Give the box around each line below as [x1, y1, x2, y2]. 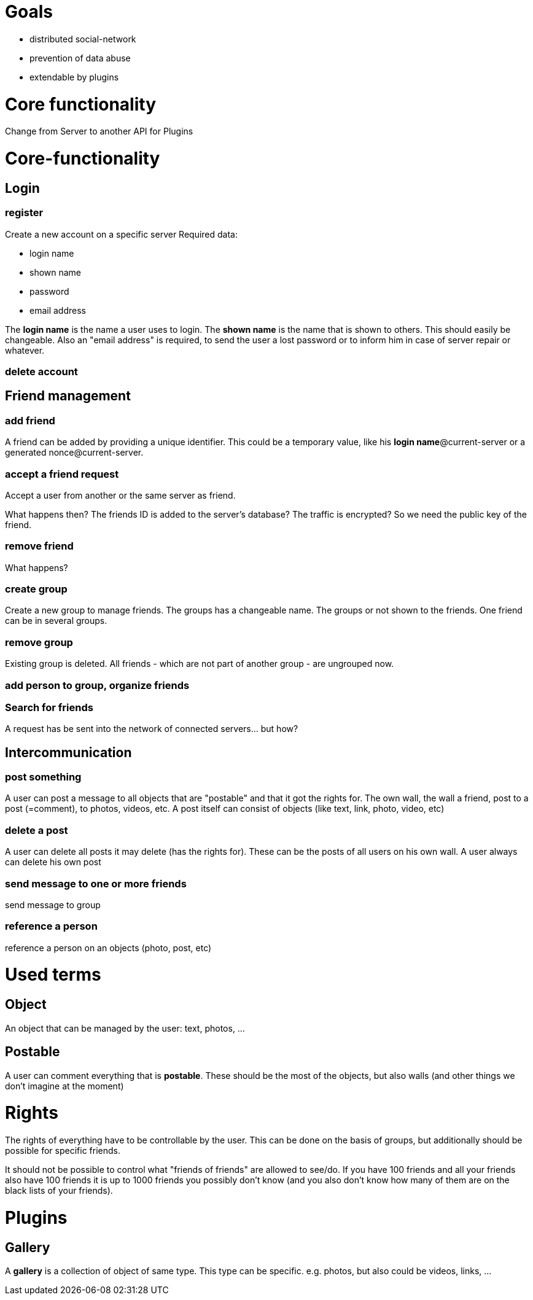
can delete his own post [5, 857, 101, 868]
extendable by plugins [29, 71, 119, 82]
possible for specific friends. [5, 1145, 121, 1156]
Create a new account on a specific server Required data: [5, 228, 238, 239]
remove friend [5, 540, 74, 553]
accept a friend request [5, 467, 119, 480]
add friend [5, 414, 55, 427]
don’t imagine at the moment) [5, 1080, 124, 1091]
